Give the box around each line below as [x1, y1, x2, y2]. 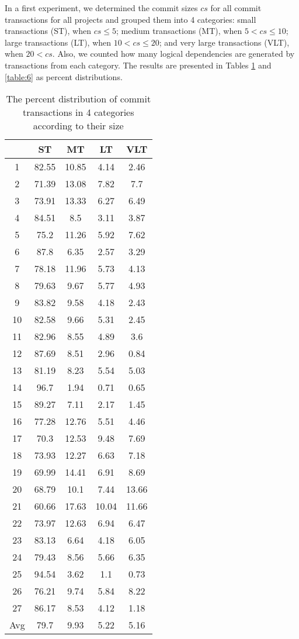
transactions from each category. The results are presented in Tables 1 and [5, 59, 272, 71]
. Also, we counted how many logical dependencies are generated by [52, 47, 295, 60]
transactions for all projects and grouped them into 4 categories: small [5, 13, 256, 25]
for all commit [210, 2, 262, 13]
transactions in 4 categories [22, 105, 134, 119]
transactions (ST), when [5, 25, 91, 37]
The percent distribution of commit [6, 92, 151, 106]
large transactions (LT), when [5, 36, 112, 48]
